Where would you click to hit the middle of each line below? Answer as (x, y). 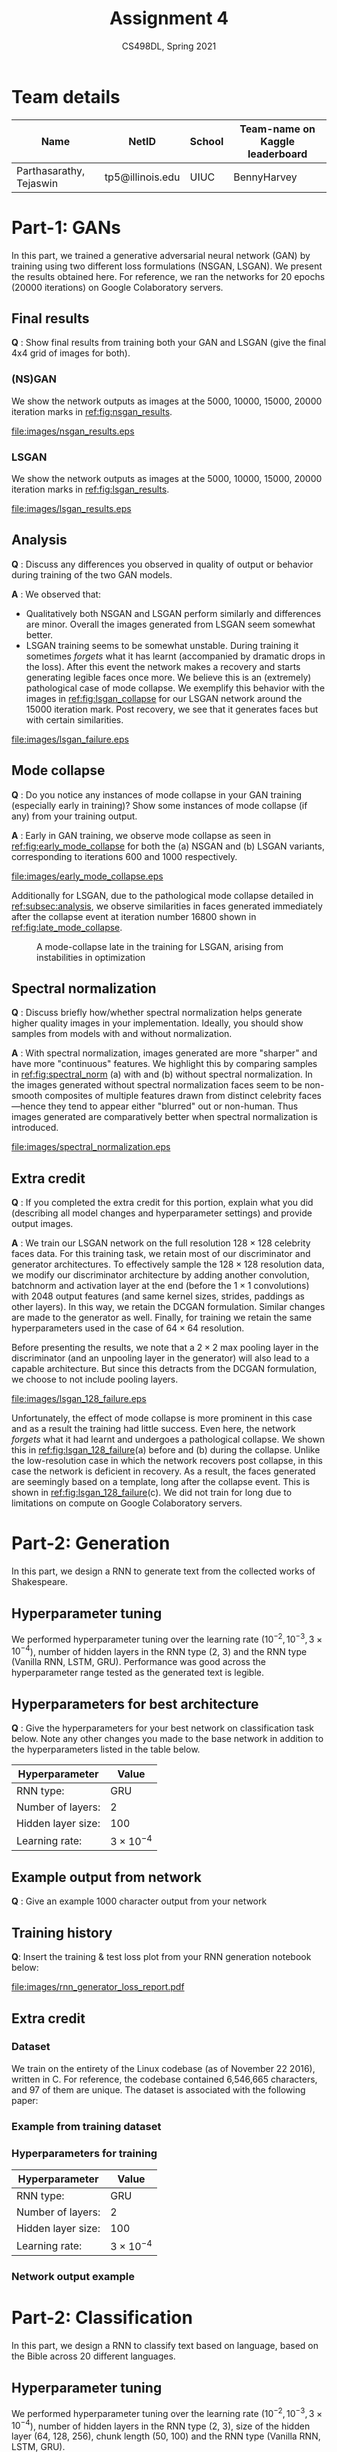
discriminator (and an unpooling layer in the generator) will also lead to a (160, 1358)
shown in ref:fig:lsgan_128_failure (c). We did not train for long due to (152, 1493)
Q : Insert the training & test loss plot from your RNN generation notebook (161, 1957)
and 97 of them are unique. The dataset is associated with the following (158, 2089)
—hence (28, 1106)
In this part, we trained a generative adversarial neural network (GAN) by (161, 255)
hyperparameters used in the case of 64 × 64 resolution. (128, 1328)
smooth (27, 1096)
